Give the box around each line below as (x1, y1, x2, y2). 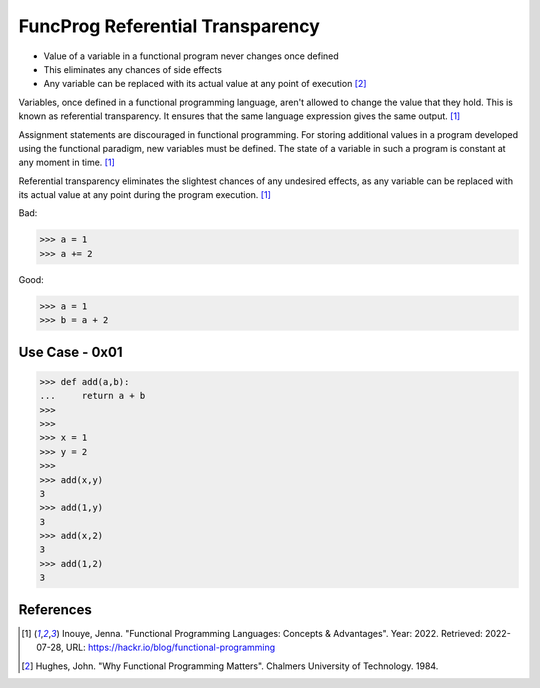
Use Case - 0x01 (18, 343, 123, 360)
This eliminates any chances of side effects (43, 63, 222, 75)
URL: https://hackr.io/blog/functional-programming (65, 641, 276, 654)
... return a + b (39, 390, 146, 402)
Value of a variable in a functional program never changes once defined (43, 50, 339, 62)
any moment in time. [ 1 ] (18, 156, 115, 169)
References (18, 601, 92, 618)
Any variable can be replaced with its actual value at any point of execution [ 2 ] (43, 78, 367, 90)
